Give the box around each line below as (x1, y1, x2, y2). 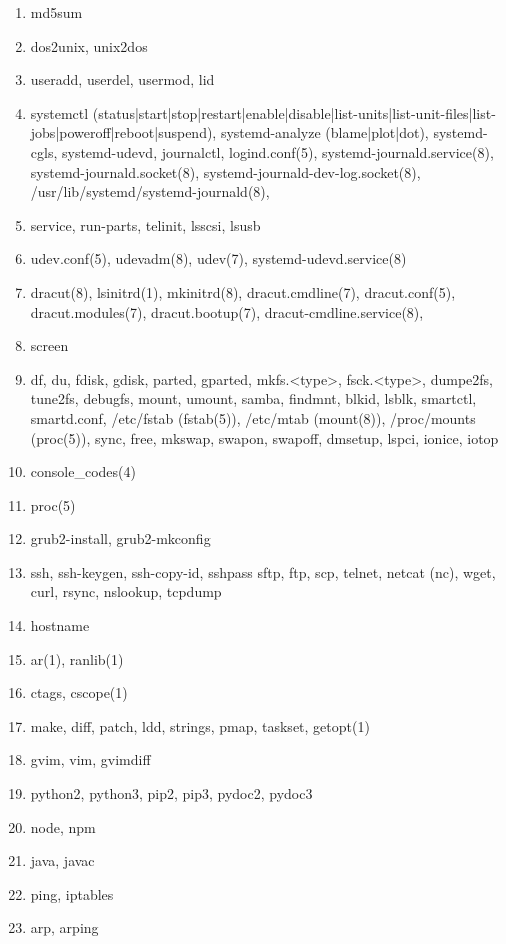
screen (30, 335, 69, 356)
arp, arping (30, 917, 99, 938)
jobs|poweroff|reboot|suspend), (30, 122, 217, 143)
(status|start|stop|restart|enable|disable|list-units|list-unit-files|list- (92, 102, 496, 123)
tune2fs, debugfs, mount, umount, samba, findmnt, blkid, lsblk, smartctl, (30, 388, 477, 409)
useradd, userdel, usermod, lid (30, 69, 215, 90)
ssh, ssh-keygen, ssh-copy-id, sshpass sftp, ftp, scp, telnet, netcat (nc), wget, (30, 561, 496, 582)
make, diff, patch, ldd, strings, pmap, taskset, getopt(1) (30, 715, 370, 736)
